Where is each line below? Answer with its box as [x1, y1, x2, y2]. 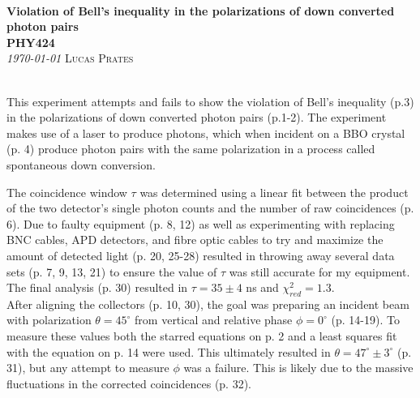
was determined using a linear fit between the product [139, 183, 409, 200]
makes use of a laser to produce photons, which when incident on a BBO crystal [6, 124, 405, 141]
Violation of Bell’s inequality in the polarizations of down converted [6, 2, 395, 19]
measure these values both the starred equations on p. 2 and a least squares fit [6, 327, 397, 345]
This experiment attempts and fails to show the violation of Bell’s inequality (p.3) [6, 92, 414, 109]
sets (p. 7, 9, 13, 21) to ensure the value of [6, 263, 217, 280]
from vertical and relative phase [135, 311, 293, 328]
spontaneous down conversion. [6, 156, 156, 173]
